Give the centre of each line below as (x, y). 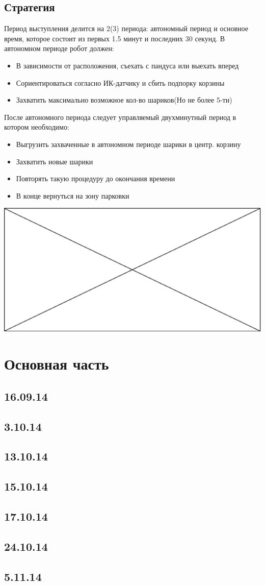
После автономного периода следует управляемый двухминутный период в (120, 117)
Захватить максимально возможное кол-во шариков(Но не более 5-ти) (124, 100)
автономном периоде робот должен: (59, 48)
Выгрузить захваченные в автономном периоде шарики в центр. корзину (128, 144)
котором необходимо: (37, 127)
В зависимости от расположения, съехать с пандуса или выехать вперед (127, 65)
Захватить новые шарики (55, 161)
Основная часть (57, 364)
